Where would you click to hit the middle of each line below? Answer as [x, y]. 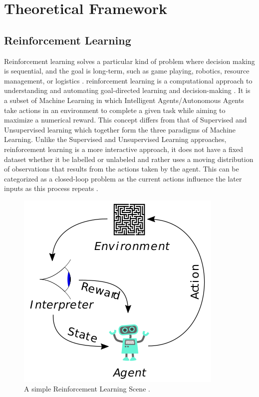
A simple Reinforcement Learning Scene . [87, 389]
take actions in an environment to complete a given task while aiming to [115, 110]
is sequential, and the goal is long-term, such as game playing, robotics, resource [127, 71]
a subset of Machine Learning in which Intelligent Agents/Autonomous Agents [124, 100]
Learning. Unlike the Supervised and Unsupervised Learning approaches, [115, 139]
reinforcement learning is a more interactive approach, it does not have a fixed [124, 149]
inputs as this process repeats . [51, 188]
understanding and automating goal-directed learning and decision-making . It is [127, 90]
